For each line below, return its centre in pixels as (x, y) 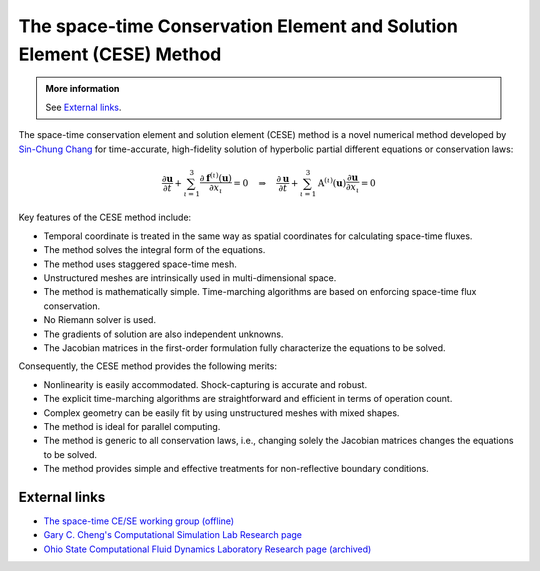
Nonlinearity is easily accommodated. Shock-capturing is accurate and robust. (205, 384)
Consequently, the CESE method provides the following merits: (147, 366)
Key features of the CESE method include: (105, 217)
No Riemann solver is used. (100, 320)
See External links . (83, 107)
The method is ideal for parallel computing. (132, 426)
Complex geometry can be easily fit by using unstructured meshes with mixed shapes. (221, 412)
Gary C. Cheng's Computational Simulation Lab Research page (173, 535)
